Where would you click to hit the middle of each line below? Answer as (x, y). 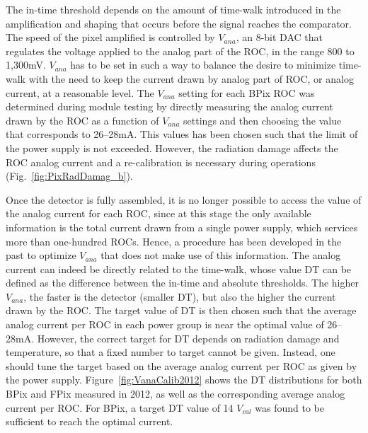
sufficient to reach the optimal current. (90, 421)
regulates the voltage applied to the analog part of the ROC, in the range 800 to (180, 51)
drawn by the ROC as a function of (82, 120)
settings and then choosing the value (263, 120)
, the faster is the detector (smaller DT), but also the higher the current (180, 296)
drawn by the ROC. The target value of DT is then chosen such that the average (181, 310)
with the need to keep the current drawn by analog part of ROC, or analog (191, 78)
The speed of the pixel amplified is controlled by (110, 37)
